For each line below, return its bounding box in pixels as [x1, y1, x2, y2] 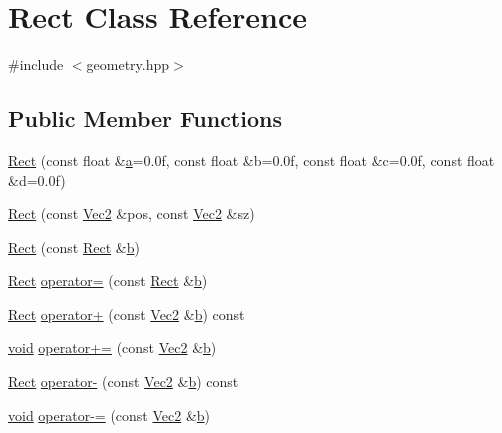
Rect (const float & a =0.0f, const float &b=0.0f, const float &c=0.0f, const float [8, 149, 495, 170]
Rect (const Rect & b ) [8, 236, 140, 257]
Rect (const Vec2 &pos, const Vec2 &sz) [8, 203, 255, 224]
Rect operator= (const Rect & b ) [8, 270, 208, 291]
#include [8, 54, 64, 75]
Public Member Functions [8, 103, 282, 134]
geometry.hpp [86, 54, 170, 75]
